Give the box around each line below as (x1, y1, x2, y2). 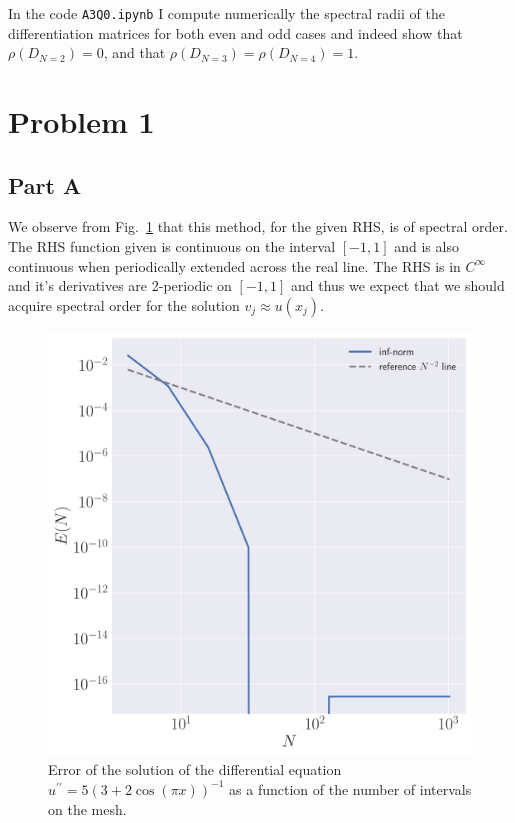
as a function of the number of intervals (229, 778, 472, 799)
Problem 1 (8, 101, 155, 142)
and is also (394, 236, 459, 257)
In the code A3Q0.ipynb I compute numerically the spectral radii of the (8, 3, 445, 23)
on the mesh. (48, 798, 127, 819)
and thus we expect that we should (291, 275, 505, 296)
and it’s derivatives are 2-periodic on (8, 275, 232, 296)
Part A (8, 169, 82, 200)
